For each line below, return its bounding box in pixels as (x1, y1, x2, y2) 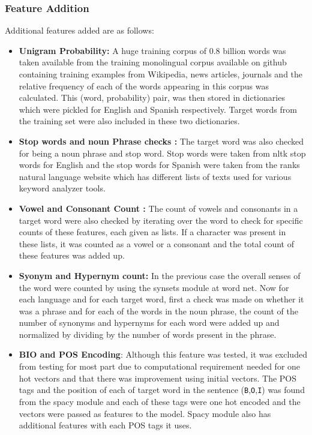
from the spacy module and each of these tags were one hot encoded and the (19, 395, 301, 407)
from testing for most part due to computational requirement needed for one (19, 360, 301, 373)
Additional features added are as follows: (5, 24, 154, 37)
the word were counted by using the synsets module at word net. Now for (19, 281, 289, 293)
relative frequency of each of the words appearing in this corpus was (19, 79, 269, 92)
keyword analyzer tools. (19, 182, 106, 194)
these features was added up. (19, 249, 125, 262)
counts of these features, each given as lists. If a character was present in (19, 226, 286, 238)
